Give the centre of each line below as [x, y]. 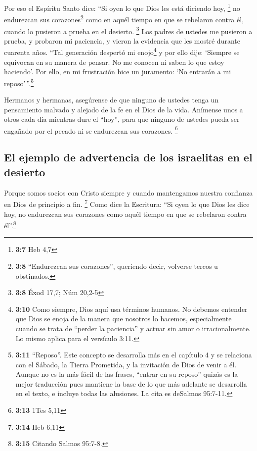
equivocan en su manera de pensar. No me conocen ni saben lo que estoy [114, 62]
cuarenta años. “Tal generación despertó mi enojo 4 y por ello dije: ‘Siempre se [122, 51]
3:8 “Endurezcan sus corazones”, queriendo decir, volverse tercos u [117, 266]
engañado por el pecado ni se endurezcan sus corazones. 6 [91, 130]
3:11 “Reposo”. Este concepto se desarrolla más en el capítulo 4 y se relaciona [134, 355]
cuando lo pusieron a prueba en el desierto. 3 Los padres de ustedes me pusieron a [128, 30]
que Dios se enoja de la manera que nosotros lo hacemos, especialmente [124, 319]
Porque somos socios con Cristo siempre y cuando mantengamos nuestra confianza [128, 192]
